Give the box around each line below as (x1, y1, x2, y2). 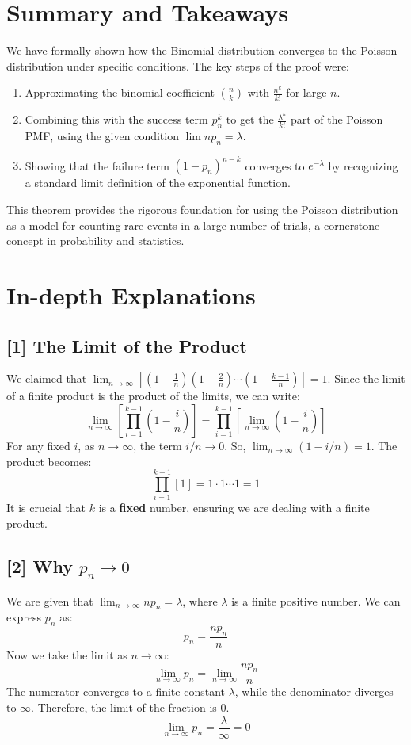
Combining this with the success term (25, 111, 208, 128)
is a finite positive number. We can (231, 592, 401, 609)
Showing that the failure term (25, 157, 169, 174)
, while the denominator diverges (234, 683, 394, 700)
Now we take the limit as (6, 646, 127, 663)
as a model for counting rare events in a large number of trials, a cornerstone (6, 216, 380, 233)
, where (182, 592, 218, 609)
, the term (133, 437, 182, 454)
